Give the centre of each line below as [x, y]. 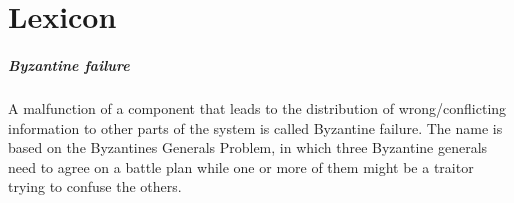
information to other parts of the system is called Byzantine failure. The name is [255, 127]
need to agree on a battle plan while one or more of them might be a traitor [241, 166]
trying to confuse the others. [95, 186]
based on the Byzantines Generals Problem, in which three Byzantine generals [248, 147]
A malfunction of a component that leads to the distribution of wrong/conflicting [257, 107]
